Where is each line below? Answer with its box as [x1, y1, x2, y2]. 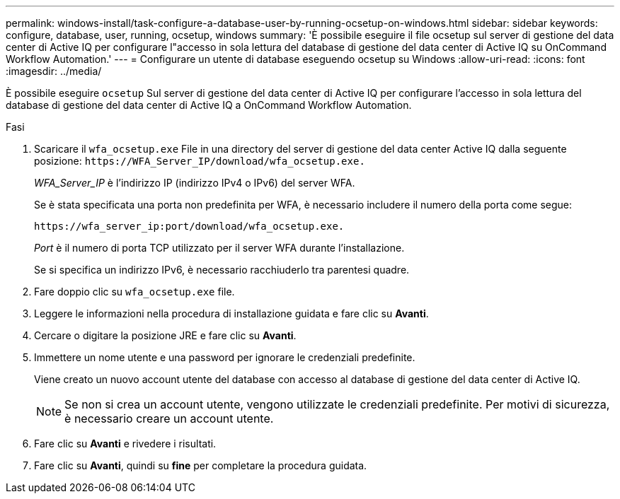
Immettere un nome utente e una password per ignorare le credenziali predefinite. [34, 351, 415, 363]
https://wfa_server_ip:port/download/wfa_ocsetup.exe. [34, 221, 345, 232]
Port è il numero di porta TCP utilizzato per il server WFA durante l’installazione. [34, 242, 405, 254]
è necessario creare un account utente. [64, 411, 274, 425]
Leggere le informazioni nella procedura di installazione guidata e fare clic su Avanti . [34, 307, 429, 319]
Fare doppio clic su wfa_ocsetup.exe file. [34, 286, 235, 298]
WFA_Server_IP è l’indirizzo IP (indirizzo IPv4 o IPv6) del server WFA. [34, 177, 355, 189]
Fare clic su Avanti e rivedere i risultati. [34, 438, 217, 450]
